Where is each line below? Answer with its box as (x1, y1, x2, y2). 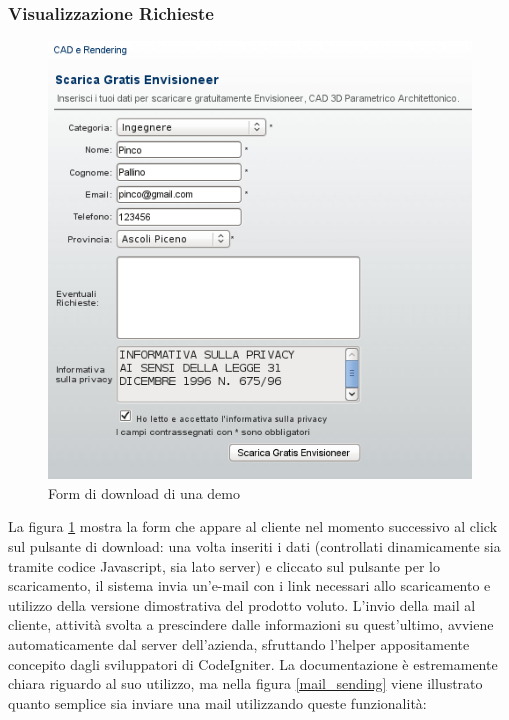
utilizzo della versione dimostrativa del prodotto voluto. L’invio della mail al (8, 594, 476, 615)
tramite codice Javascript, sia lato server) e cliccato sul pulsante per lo (8, 555, 440, 576)
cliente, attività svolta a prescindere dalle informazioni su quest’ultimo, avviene (8, 614, 494, 635)
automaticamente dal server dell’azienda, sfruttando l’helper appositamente (8, 634, 470, 655)
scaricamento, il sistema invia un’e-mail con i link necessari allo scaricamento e (8, 575, 491, 596)
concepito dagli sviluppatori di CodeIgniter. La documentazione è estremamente (8, 653, 498, 674)
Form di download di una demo (48, 482, 240, 503)
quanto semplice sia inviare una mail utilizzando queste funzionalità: (8, 692, 427, 713)
